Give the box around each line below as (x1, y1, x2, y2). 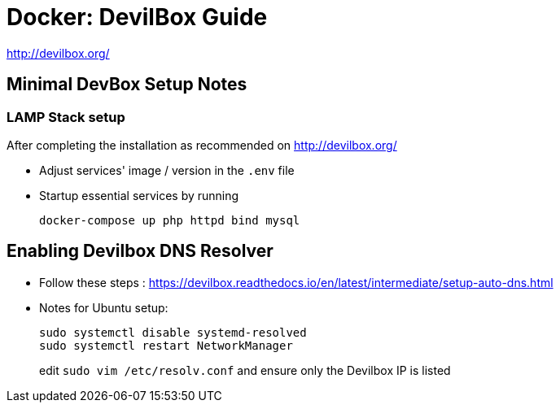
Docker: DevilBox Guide (7, 3, 268, 31)
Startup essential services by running (39, 188, 239, 202)
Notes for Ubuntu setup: (39, 300, 168, 315)
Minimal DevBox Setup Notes (7, 74, 247, 95)
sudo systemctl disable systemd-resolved (39, 325, 307, 339)
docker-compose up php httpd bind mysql (39, 213, 300, 227)
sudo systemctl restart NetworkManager (39, 338, 293, 352)
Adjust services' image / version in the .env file (39, 163, 295, 177)
